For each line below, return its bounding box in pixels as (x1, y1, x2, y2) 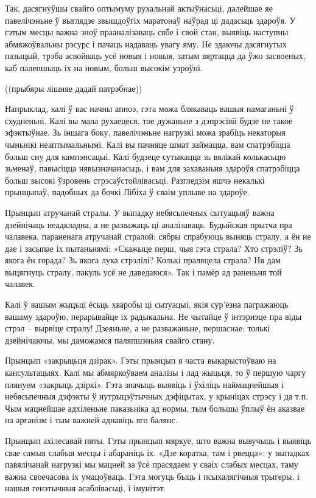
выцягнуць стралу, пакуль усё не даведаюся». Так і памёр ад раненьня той (5, 265, 282, 278)
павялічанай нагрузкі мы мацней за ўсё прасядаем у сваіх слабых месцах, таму (5, 458, 298, 471)
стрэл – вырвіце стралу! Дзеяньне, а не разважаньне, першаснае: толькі (5, 322, 270, 334)
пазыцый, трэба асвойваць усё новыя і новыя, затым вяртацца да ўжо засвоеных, (5, 49, 306, 62)
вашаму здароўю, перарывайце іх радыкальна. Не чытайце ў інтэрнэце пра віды (5, 310, 302, 322)
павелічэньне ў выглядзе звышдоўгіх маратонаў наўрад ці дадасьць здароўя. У (5, 13, 296, 26)
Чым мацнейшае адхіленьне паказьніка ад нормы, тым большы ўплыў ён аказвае (5, 401, 305, 414)
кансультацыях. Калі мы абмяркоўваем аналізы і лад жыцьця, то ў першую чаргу (5, 366, 306, 379)
